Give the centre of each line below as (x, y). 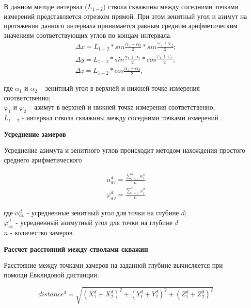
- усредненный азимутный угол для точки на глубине (94, 222)
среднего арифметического (43, 159)
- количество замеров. (42, 233)
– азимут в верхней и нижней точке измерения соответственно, (122, 107)
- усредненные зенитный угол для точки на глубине (103, 212)
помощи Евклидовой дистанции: (52, 275)
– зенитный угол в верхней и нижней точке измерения (120, 88)
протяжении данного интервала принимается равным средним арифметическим (121, 25)
